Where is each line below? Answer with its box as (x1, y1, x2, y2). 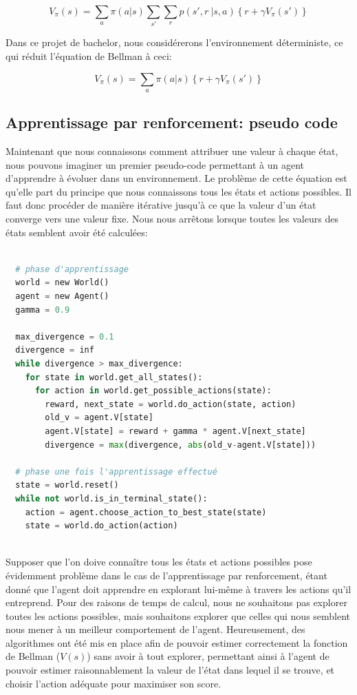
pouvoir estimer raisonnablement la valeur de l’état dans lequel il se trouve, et (6, 663, 335, 677)
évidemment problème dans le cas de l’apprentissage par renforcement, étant (6, 568, 327, 582)
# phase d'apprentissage (15, 264, 129, 274)
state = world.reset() (15, 480, 119, 490)
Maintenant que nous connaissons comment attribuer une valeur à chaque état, (6, 144, 338, 158)
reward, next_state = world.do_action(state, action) (45, 399, 296, 409)
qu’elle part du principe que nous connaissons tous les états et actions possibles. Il (6, 184, 351, 198)
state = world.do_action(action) (25, 521, 178, 531)
